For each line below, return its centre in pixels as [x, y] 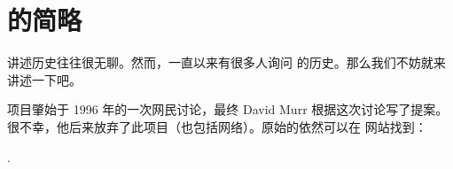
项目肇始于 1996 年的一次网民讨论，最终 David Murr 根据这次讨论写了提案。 [228, 109]
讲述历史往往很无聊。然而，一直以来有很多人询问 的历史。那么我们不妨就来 [226, 62]
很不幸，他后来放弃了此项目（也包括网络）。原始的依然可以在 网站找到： [217, 126]
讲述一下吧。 [44, 79]
